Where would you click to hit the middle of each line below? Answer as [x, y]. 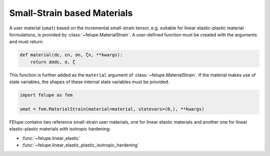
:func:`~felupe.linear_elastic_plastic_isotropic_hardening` [80, 145]
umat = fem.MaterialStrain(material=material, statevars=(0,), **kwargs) [112, 109]
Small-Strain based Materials [71, 13]
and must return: [26, 42]
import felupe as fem [46, 95]
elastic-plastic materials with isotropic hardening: [60, 129]
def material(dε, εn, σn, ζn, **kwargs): [71, 55]
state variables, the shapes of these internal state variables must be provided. [89, 82]
